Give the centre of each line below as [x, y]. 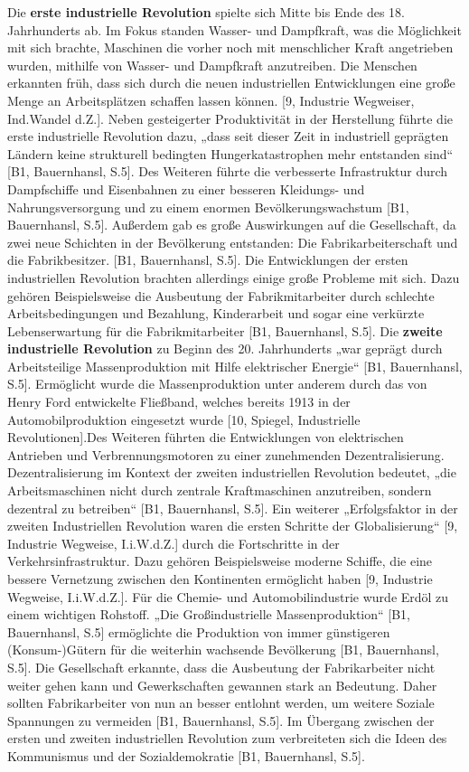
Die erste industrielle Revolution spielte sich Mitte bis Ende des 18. [206, 12]
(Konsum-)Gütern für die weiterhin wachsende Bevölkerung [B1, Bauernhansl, [223, 650]
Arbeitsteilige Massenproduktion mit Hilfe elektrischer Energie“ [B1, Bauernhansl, [235, 366]
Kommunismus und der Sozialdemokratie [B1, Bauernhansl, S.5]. [186, 755]
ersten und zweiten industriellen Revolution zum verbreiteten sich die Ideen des [227, 738]
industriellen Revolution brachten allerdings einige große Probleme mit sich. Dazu [234, 277]
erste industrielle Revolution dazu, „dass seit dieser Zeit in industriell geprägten [228, 136]
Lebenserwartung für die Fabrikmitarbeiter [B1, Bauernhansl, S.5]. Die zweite [225, 330]
